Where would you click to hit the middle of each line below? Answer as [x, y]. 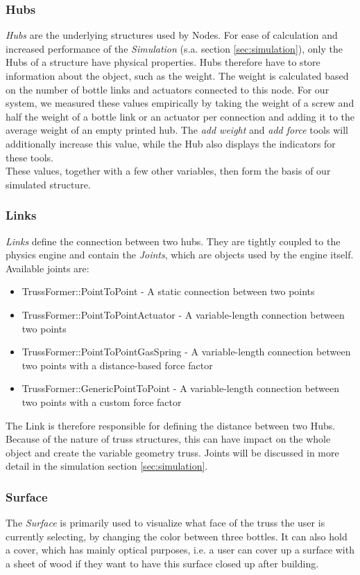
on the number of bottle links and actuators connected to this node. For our [168, 89]
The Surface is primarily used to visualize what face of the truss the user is [165, 523]
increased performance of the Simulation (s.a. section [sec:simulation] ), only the [174, 48]
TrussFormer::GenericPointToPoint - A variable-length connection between [181, 388]
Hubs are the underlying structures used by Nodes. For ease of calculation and [172, 35]
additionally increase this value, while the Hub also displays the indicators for [171, 143]
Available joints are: [48, 268]
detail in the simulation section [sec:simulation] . [107, 466]
